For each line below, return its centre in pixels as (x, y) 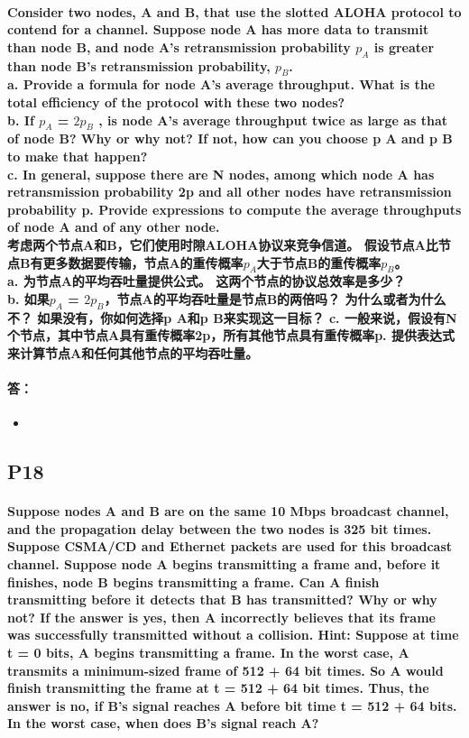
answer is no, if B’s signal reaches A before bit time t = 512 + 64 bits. (232, 705)
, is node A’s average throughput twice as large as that (273, 120)
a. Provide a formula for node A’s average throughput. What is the (221, 84)
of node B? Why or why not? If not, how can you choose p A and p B (230, 138)
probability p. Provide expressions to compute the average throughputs (234, 209)
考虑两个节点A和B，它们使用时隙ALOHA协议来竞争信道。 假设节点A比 (223, 244)
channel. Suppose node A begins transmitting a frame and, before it (224, 564)
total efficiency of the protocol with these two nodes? (176, 101)
